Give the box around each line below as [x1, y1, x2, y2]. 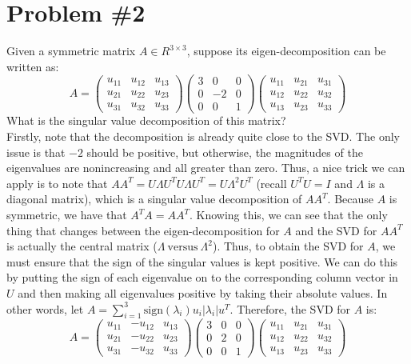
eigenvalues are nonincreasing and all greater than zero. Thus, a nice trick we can [6, 159, 405, 176]
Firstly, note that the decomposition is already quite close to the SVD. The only [6, 128, 400, 145]
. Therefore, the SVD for [229, 300, 351, 317]
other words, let [6, 300, 84, 317]
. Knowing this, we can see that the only [189, 206, 388, 223]
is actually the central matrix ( [6, 238, 158, 254]
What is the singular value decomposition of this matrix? [6, 112, 286, 129]
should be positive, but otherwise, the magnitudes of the [86, 143, 363, 160]
